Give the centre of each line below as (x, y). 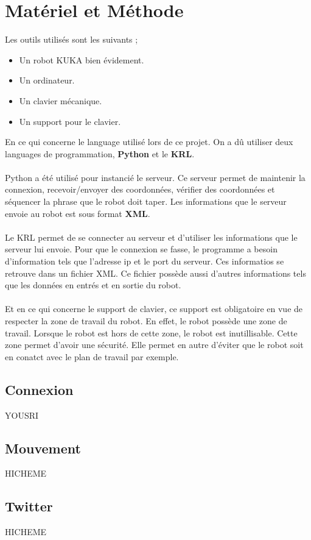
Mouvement (43, 448)
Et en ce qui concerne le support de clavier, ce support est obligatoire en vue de (154, 309)
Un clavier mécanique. (61, 100)
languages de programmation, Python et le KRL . (100, 153)
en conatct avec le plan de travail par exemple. (92, 356)
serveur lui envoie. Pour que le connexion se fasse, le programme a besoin (141, 249)
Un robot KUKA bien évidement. (82, 59)
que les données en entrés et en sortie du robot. (93, 285)
